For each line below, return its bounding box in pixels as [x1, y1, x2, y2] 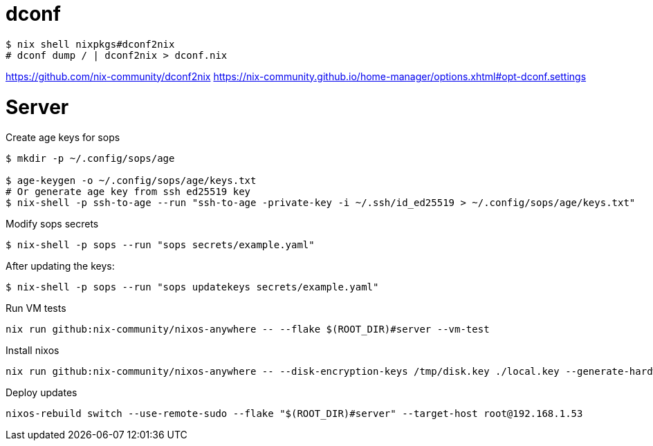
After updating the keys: [6, 260, 115, 272]
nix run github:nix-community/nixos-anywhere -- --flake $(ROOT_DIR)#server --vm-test [6, 324, 490, 335]
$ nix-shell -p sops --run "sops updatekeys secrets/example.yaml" [6, 281, 379, 293]
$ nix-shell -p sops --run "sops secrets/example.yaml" [6, 239, 315, 251]
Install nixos [6, 344, 59, 357]
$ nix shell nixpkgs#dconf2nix [6, 38, 175, 50]
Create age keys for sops [6, 131, 120, 144]
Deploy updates [6, 387, 77, 399]
